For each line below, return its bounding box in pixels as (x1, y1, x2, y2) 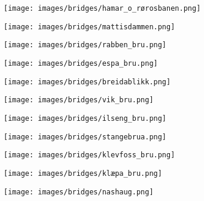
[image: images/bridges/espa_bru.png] (4, 59, 158, 68)
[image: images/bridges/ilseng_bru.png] (4, 114, 167, 123)
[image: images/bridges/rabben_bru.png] (4, 41, 167, 50)
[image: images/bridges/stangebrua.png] (4, 132, 167, 141)
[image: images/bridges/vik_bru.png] (4, 96, 154, 105)
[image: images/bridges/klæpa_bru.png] (4, 169, 162, 178)
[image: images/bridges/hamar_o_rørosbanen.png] (4, 4, 201, 13)
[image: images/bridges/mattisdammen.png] (4, 22, 175, 31)
